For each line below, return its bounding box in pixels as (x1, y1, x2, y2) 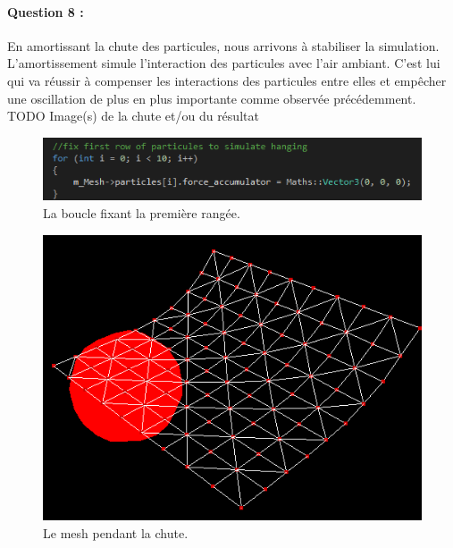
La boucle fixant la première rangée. (43, 204, 240, 223)
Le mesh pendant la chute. (43, 524, 189, 543)
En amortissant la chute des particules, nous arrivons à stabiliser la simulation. (7, 36, 440, 55)
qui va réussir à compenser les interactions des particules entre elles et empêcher (7, 71, 447, 89)
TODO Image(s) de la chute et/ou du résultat (7, 106, 259, 125)
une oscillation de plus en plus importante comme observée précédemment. (7, 89, 416, 107)
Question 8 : (7, 2, 84, 21)
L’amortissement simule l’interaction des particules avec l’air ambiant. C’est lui (7, 54, 440, 72)
